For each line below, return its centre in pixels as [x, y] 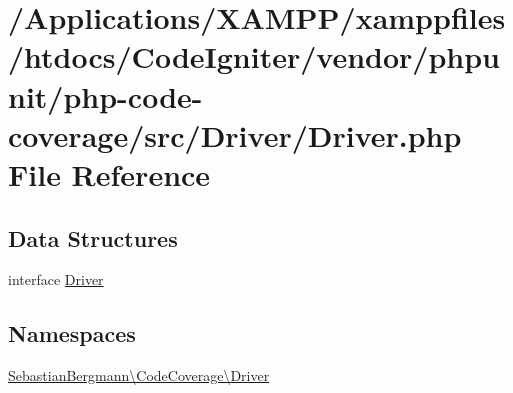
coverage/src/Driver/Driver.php [235, 134]
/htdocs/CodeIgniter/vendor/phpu [254, 56]
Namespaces [72, 333]
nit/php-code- [105, 95]
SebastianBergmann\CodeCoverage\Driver [139, 375]
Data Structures [93, 237]
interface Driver [56, 279]
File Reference [109, 173]
